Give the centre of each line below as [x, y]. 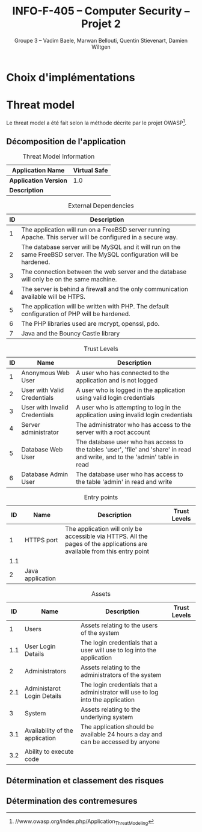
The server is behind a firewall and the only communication [105, 289]
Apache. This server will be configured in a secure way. [99, 237]
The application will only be [104, 529]
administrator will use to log [120, 693]
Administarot [43, 688]
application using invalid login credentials [134, 415]
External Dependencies [101, 206]
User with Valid [43, 390]
